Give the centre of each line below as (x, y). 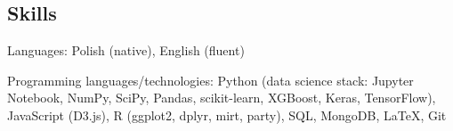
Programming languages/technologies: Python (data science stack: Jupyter (210, 80)
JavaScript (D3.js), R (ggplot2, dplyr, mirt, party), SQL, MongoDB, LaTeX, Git (227, 115)
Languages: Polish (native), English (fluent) (126, 50)
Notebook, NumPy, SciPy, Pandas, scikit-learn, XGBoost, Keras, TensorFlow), (222, 98)
